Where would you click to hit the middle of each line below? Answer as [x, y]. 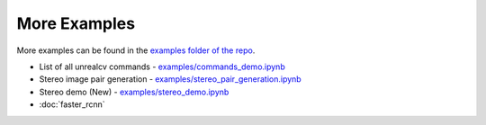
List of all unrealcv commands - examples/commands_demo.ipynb [162, 67]
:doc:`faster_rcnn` [72, 104]
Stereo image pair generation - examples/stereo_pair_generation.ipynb [170, 79]
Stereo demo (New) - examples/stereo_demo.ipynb [134, 92]
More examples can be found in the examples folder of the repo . [136, 50]
